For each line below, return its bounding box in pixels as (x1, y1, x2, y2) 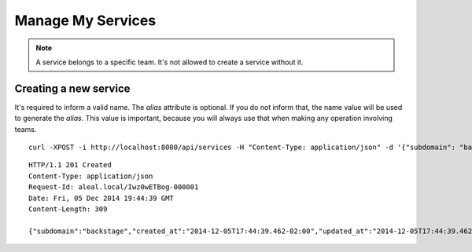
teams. (14, 124, 37, 133)
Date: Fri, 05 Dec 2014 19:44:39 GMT (28, 193, 175, 203)
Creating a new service (14, 82, 131, 95)
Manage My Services (14, 12, 157, 29)
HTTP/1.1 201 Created (28, 161, 112, 170)
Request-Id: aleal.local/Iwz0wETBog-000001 (28, 183, 199, 192)
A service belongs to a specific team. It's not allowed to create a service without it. (35, 57, 304, 67)
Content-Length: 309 (28, 204, 108, 214)
